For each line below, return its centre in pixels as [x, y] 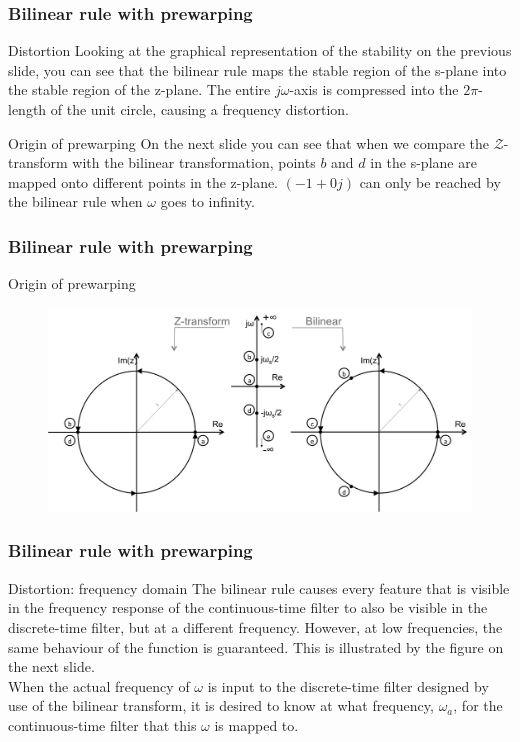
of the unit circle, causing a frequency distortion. [199, 109]
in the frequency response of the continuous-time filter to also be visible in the [248, 607]
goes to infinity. [207, 201]
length [27, 109]
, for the [478, 705]
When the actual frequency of [99, 685]
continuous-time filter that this [102, 724]
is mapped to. [256, 724]
